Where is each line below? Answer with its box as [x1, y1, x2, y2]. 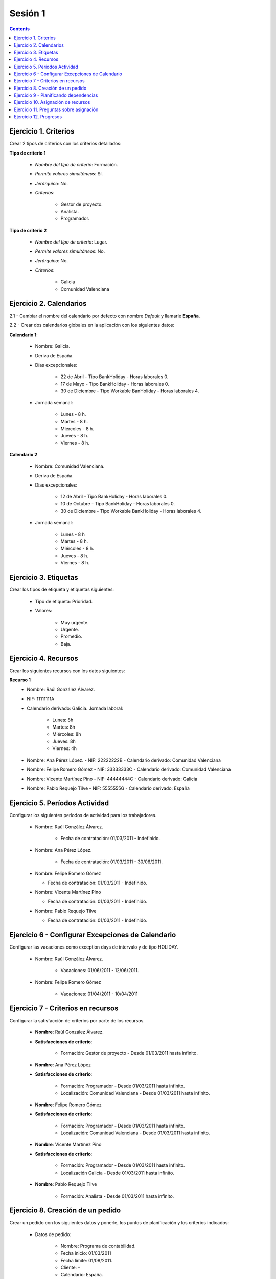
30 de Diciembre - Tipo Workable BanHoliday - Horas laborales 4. [60, 388, 199, 394]
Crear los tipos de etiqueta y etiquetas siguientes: [9, 586, 114, 593]
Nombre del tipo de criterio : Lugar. [35, 239, 107, 245]
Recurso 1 [9, 677, 31, 683]
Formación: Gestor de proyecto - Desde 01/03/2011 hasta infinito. [60, 1050, 198, 1056]
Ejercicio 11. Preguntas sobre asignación [14, 106, 99, 113]
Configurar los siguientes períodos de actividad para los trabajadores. [9, 812, 157, 818]
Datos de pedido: [35, 1231, 72, 1238]
